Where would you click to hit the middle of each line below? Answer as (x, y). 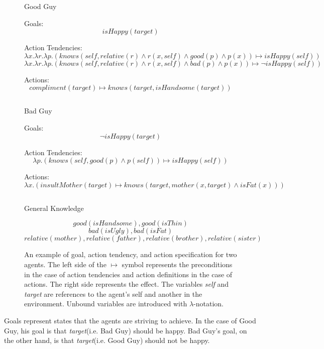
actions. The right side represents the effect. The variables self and (127, 284)
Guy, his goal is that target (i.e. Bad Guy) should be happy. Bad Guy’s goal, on (126, 330)
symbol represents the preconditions (177, 264)
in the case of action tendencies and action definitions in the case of (128, 274)
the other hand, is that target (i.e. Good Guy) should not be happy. (107, 340)
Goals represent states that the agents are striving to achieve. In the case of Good (130, 320)
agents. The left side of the (65, 264)
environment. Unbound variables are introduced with (106, 304)
